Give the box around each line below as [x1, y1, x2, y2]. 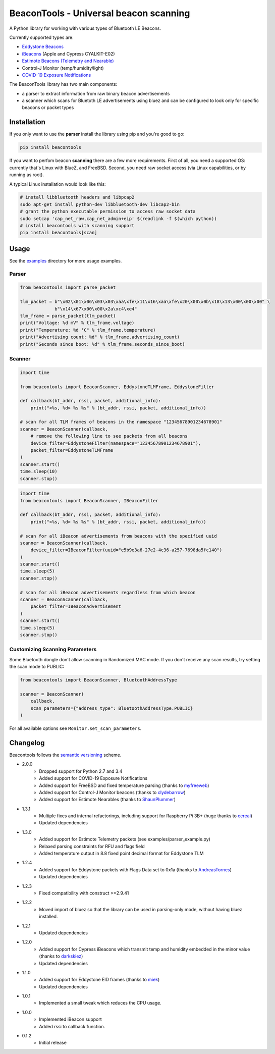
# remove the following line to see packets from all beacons [30, 433, 188, 439]
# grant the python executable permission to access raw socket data [20, 208, 196, 215]
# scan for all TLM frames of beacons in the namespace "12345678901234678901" [20, 419, 223, 425]
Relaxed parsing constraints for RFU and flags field [39, 843, 145, 849]
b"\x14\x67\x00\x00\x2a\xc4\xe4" [54, 306, 137, 311]
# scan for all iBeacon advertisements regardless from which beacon [20, 590, 196, 595]
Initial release [39, 1040, 67, 1046]
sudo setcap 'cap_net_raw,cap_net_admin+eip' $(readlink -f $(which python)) [20, 216, 217, 222]
